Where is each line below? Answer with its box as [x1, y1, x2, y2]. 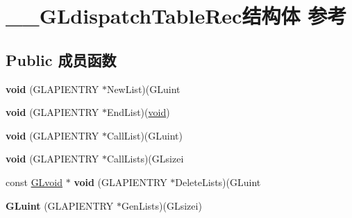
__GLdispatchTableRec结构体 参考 [6, 1, 347, 30]
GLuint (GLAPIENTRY [6, 198, 114, 212]
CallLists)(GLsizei [106, 151, 184, 166]
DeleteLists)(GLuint [175, 174, 261, 189]
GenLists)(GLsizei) [121, 198, 202, 212]
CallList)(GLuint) [106, 128, 183, 142]
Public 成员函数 [6, 49, 117, 70]
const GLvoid [6, 174, 63, 189]
